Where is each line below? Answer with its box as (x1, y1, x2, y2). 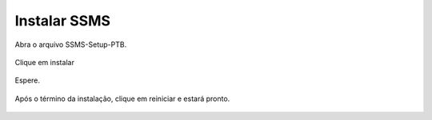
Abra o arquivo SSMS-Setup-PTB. (14, 40, 127, 49)
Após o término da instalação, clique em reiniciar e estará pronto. (14, 94, 230, 103)
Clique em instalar (14, 57, 75, 67)
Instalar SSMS (14, 12, 111, 29)
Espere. (14, 75, 40, 85)
